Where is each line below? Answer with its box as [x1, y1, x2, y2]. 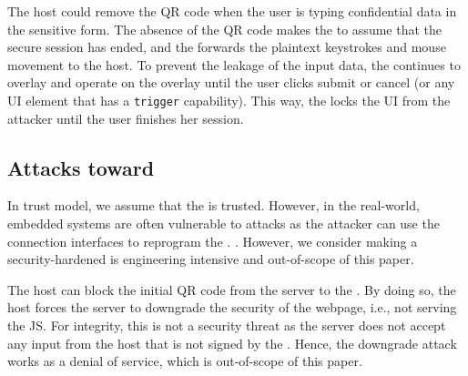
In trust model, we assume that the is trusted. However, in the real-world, [7, 196, 420, 215]
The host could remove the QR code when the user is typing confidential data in [7, 2, 457, 20]
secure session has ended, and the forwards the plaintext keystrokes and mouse [7, 37, 446, 56]
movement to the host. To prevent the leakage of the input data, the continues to [7, 55, 461, 74]
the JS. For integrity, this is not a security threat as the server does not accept [7, 315, 446, 334]
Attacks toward [7, 153, 155, 181]
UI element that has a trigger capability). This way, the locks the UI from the [7, 90, 451, 109]
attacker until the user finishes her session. [7, 108, 244, 127]
